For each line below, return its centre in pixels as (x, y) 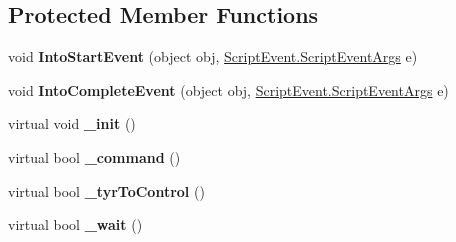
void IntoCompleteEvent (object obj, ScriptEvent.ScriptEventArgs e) (228, 89)
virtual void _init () (72, 123)
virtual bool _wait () (75, 224)
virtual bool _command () (94, 156)
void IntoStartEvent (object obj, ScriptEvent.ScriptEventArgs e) (213, 56)
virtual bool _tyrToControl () (106, 190)
